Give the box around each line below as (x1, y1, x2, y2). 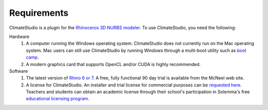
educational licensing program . (26, 96, 89, 102)
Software (9, 68, 28, 74)
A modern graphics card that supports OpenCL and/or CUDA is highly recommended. (26, 61, 201, 67)
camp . (26, 54, 39, 60)
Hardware (9, 34, 30, 39)
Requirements (9, 7, 69, 18)
